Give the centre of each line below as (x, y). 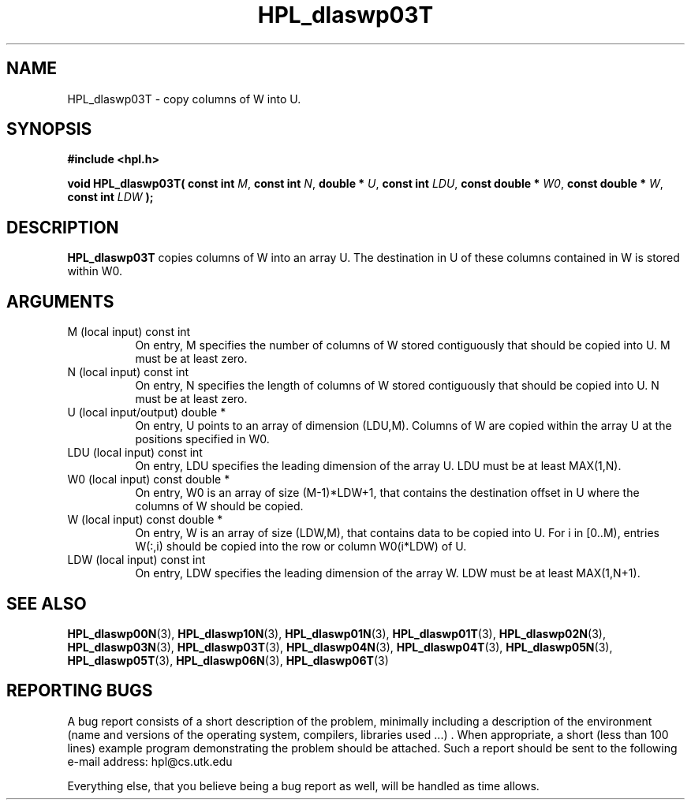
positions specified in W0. (202, 439)
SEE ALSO (47, 603)
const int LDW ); (110, 197)
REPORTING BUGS (80, 691)
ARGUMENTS (60, 301)
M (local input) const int (129, 332)
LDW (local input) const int (136, 560)
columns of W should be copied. (219, 506)
